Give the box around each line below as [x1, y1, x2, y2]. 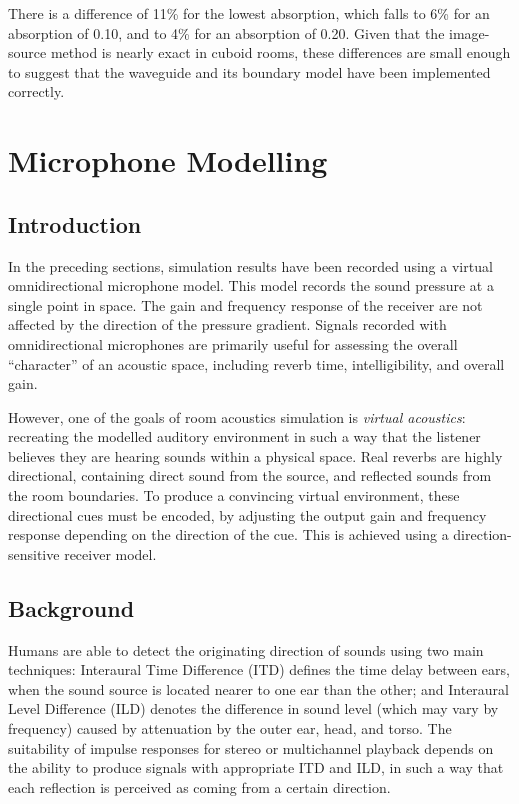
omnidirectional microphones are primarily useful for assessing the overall [8, 333, 458, 354]
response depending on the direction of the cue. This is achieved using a [8, 524, 449, 545]
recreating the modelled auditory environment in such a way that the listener [8, 426, 481, 447]
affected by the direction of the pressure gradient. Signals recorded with [8, 314, 447, 335]
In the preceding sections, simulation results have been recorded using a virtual [8, 255, 493, 276]
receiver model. [64, 543, 157, 564]
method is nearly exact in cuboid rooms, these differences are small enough [50, 42, 511, 63]
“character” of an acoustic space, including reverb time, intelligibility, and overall [8, 353, 505, 374]
